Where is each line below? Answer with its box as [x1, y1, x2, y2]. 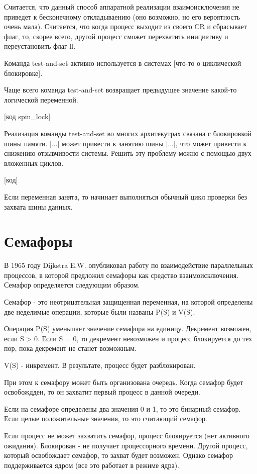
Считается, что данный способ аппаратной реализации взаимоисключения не [4, 2, 239, 12]
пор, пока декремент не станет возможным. [4, 343, 137, 353]
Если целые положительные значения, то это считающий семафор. [4, 413, 207, 424]
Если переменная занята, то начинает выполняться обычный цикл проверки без [4, 191, 247, 202]
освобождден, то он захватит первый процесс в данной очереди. [4, 387, 200, 397]
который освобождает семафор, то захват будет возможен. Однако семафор [4, 450, 233, 460]
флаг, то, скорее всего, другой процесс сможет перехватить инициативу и [4, 31, 228, 41]
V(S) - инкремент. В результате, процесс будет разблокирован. [4, 359, 196, 370]
